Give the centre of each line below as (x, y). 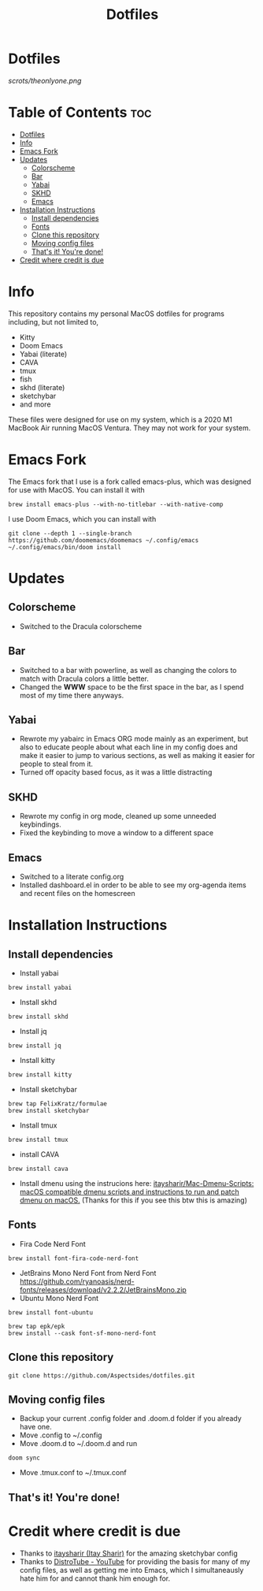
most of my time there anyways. (72, 695)
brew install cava (38, 1169)
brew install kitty (40, 1075)
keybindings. (40, 824)
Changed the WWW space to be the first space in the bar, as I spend (131, 686)
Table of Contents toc (80, 113)
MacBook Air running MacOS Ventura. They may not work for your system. (130, 428)
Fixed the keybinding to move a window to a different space (117, 833)
